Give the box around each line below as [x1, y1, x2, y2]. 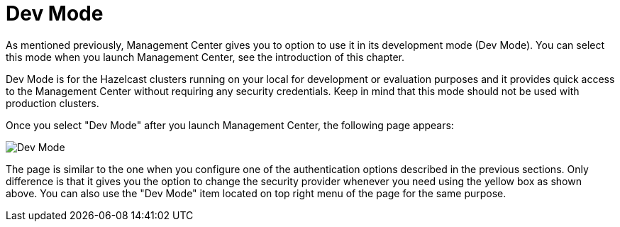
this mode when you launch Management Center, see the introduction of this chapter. [6, 50, 405, 63]
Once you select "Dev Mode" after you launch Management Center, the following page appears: [6, 118, 454, 131]
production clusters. [6, 96, 99, 109]
